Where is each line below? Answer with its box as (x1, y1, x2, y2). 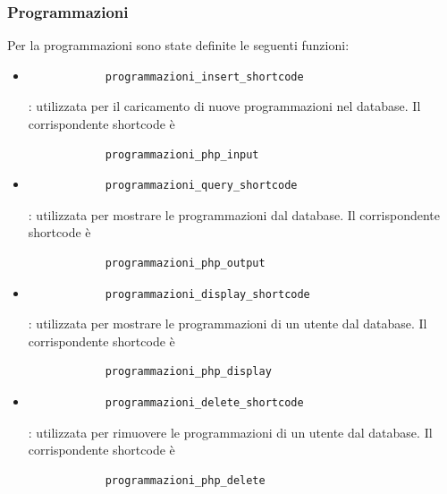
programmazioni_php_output (105, 256, 266, 269)
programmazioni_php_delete (105, 473, 266, 487)
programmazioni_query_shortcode (105, 179, 298, 192)
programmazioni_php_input (105, 148, 259, 161)
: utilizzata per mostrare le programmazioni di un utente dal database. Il (28, 314, 427, 333)
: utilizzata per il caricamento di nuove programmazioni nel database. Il (28, 97, 421, 115)
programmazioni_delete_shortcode (105, 396, 304, 409)
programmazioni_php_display (105, 365, 272, 379)
